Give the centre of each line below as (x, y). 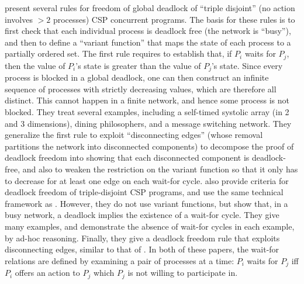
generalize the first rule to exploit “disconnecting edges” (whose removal (134, 135)
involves (19, 19)
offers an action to (47, 273)
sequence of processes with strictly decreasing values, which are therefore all (141, 89)
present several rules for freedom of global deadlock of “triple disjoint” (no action (150, 8)
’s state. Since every (247, 65)
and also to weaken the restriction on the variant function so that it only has (160, 169)
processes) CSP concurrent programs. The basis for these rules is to (174, 19)
